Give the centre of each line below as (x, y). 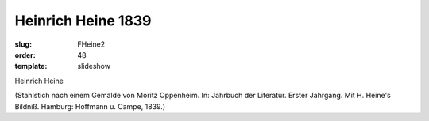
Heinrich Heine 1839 (83, 21)
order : (25, 55)
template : (31, 66)
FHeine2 (91, 44)
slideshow (94, 66)
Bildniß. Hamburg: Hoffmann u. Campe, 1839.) (90, 106)
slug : (23, 44)
